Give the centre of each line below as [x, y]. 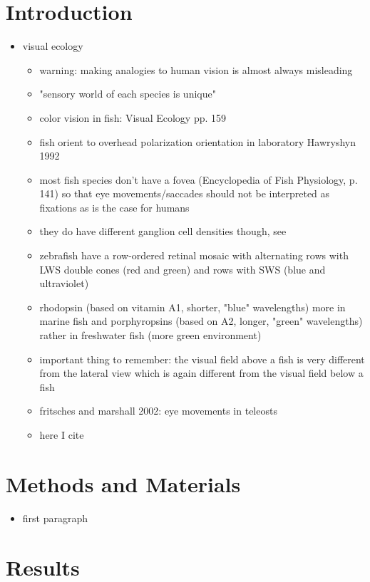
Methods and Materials [123, 483]
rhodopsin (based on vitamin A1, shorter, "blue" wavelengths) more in [192, 307]
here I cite [62, 435]
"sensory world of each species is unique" [128, 94]
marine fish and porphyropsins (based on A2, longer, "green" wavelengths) [201, 321]
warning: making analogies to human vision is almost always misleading [196, 69]
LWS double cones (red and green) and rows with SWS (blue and [183, 269]
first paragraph [55, 518]
